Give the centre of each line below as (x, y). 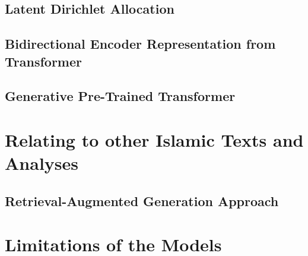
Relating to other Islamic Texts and (154, 139)
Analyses (42, 163)
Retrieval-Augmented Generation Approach (142, 200)
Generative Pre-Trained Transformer (120, 96)
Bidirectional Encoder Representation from (140, 44)
